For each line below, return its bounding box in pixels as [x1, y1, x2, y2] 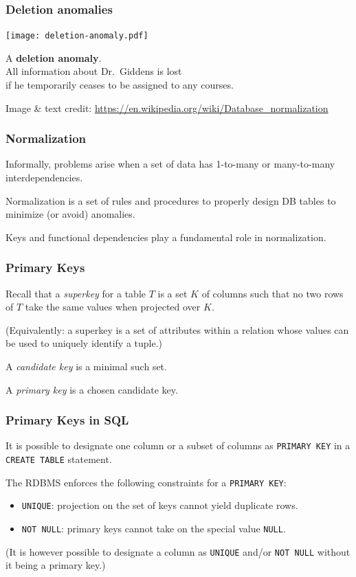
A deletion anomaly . [5, 50, 102, 65]
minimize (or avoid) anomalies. [5, 207, 135, 221]
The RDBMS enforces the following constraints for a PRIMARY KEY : [5, 475, 287, 489]
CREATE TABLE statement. [5, 452, 112, 466]
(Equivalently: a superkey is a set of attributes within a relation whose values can [5, 322, 349, 337]
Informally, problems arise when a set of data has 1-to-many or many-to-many [5, 157, 335, 171]
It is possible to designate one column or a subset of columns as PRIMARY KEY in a [5, 438, 351, 453]
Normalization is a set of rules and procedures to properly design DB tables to [5, 193, 336, 207]
